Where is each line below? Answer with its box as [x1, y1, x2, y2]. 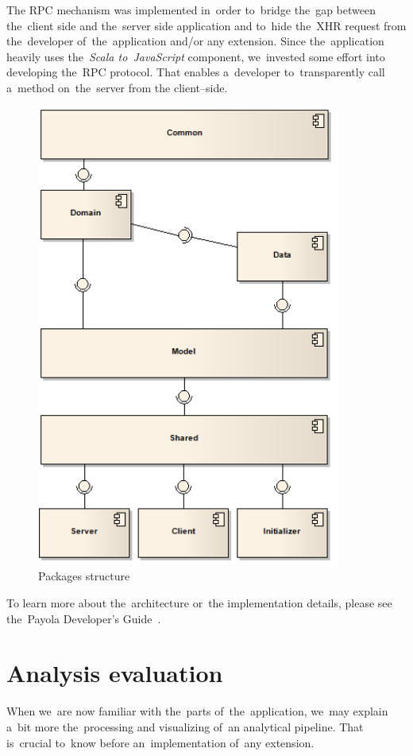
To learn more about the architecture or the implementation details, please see [6, 595, 392, 611]
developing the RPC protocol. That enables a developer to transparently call [6, 64, 385, 80]
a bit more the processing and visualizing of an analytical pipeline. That [6, 718, 364, 735]
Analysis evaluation [6, 657, 223, 689]
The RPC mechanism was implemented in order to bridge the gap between [6, 2, 376, 17]
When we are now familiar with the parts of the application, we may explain [6, 703, 388, 719]
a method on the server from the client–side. [6, 79, 228, 95]
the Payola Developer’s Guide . [6, 610, 161, 626]
